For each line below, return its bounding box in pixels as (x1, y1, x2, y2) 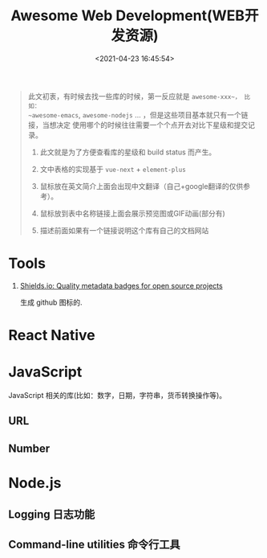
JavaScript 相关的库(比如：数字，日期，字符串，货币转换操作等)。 (8, 391, 227, 400)
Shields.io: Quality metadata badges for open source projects (19, 281, 223, 290)
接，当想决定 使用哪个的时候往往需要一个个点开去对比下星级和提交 (27, 120, 249, 129)
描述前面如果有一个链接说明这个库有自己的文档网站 (39, 225, 209, 235)
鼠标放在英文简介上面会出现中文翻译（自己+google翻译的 (39, 181, 230, 191)
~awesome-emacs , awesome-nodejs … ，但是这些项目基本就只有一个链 (27, 109, 249, 120)
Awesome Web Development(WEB (10, 6, 245, 25)
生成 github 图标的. (19, 297, 83, 307)
